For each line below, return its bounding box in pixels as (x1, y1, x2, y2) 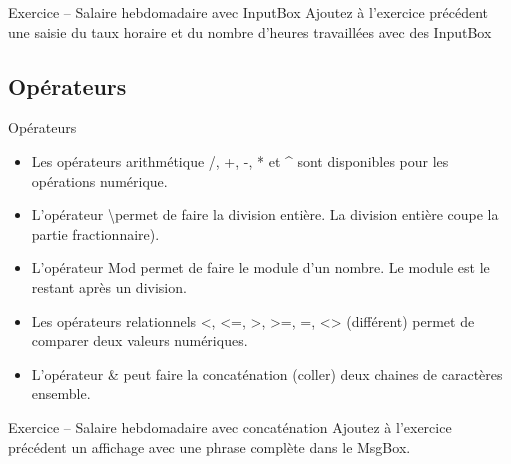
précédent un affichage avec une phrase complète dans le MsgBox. (8, 436, 411, 457)
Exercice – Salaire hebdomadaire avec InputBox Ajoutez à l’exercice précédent (8, 2, 489, 22)
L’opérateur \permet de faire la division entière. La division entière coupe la (31, 204, 499, 225)
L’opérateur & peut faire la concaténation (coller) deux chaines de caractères (31, 363, 503, 384)
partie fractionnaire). (31, 223, 160, 244)
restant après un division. (31, 276, 187, 297)
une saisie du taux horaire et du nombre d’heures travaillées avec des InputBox (8, 21, 492, 42)
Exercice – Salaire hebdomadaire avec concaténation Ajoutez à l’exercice (8, 416, 452, 437)
